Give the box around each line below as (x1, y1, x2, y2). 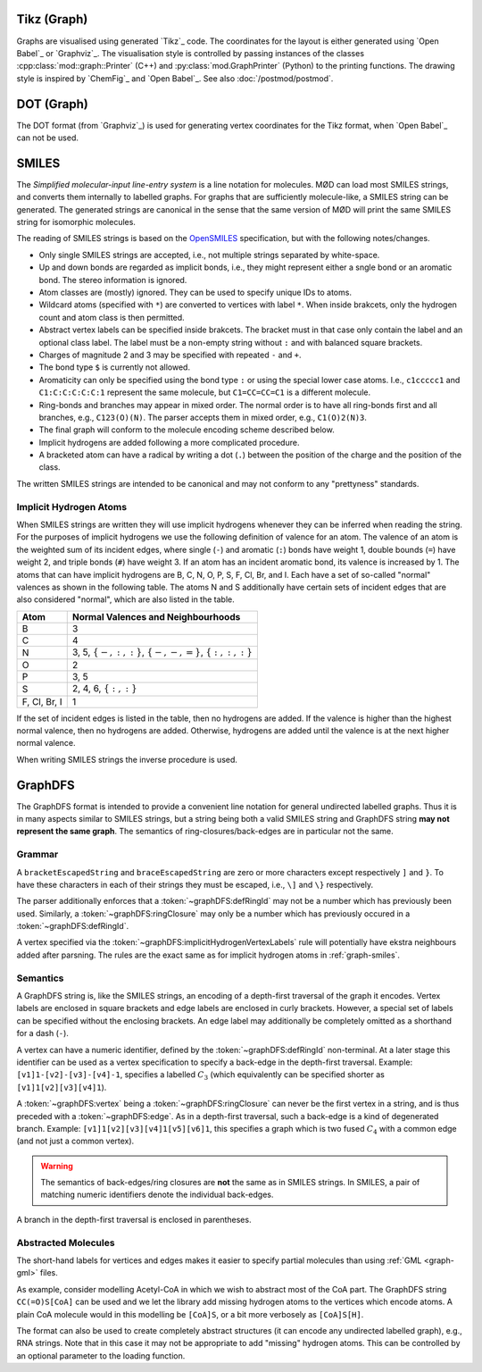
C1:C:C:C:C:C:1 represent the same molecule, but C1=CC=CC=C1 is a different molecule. (38, 387, 370, 397)
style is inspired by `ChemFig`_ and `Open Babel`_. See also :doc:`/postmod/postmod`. (16, 72, 334, 84)
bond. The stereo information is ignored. (38, 274, 187, 285)
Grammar (16, 849, 59, 861)
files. (39, 1267, 58, 1278)
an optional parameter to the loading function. (16, 1350, 186, 1361)
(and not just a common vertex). (16, 1135, 135, 1147)
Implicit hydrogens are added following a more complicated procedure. (38, 437, 300, 448)
